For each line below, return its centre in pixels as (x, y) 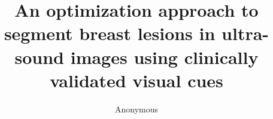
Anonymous (136, 109)
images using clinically (164, 57)
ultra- (245, 33)
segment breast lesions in (110, 33)
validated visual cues (136, 80)
